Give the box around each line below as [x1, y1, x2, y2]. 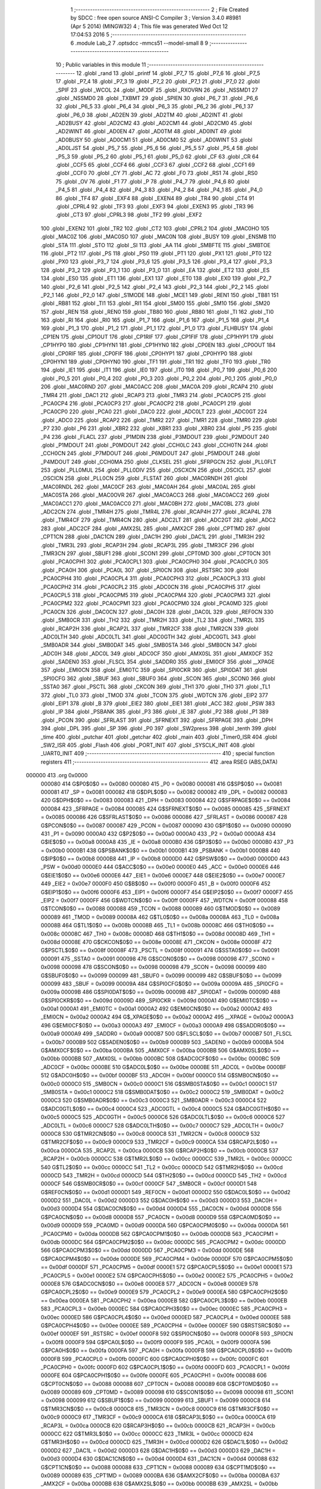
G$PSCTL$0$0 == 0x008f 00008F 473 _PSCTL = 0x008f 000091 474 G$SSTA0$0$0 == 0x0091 [40, 947, 279, 954]
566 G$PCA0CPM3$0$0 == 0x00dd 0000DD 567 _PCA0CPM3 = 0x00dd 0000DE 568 [40, 1247, 254, 1254]
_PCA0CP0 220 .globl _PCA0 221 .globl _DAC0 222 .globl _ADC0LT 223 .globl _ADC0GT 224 [40, 408, 267, 415]
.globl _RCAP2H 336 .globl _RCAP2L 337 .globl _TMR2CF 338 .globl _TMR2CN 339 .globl [40, 625, 259, 632]
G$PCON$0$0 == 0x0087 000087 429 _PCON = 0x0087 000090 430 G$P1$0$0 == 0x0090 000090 [40, 822, 291, 829]
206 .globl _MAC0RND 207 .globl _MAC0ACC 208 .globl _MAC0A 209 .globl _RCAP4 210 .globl [40, 383, 273, 390]
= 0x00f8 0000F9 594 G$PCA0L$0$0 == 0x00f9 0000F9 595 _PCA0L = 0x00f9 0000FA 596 [40, 1338, 271, 1345]
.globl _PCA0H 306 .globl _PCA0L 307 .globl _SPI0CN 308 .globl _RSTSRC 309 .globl [40, 566, 249, 574]
